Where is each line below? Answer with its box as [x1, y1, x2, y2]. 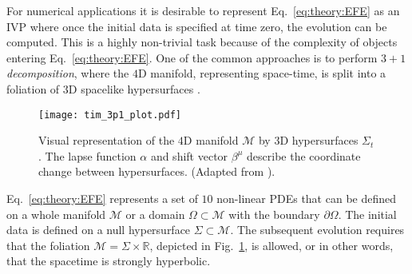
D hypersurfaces [279, 132, 359, 149]
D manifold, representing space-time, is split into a [137, 65, 386, 81]
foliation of [6, 80, 60, 97]
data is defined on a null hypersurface [6, 221, 191, 238]
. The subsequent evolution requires [230, 221, 405, 238]
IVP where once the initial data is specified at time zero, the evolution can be [6, 18, 387, 34]
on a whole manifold [6, 205, 106, 222]
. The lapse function [38, 147, 137, 164]
